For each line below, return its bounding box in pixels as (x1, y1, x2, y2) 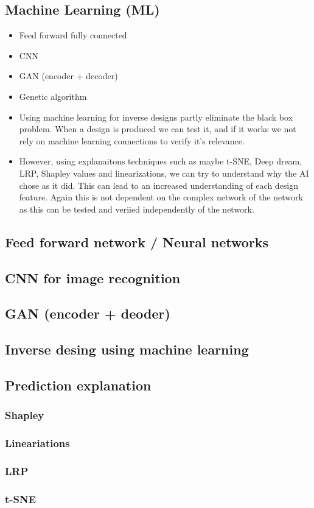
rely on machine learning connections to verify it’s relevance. (19, 134, 245, 147)
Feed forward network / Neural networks (5, 232, 269, 251)
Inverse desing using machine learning (5, 340, 249, 359)
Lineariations (5, 436, 70, 450)
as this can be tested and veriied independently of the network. (19, 202, 254, 215)
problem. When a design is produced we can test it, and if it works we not (19, 122, 296, 135)
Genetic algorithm (19, 90, 87, 102)
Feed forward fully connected (19, 29, 127, 41)
